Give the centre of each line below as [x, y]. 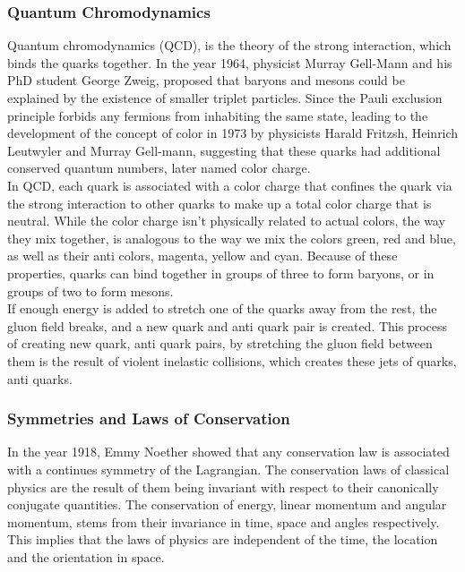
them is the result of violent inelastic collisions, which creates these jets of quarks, [232, 360]
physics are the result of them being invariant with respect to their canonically [223, 487]
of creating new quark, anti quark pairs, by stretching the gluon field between [220, 343]
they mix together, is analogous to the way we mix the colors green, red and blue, [232, 238]
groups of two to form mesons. [90, 290]
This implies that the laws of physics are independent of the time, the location [223, 539]
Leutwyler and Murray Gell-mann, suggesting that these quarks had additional [224, 150]
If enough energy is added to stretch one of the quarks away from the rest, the [222, 308]
